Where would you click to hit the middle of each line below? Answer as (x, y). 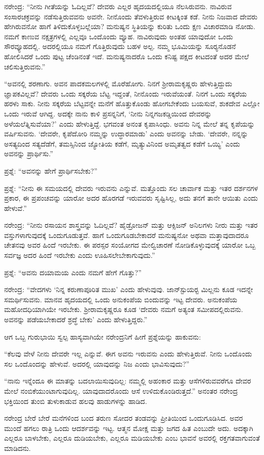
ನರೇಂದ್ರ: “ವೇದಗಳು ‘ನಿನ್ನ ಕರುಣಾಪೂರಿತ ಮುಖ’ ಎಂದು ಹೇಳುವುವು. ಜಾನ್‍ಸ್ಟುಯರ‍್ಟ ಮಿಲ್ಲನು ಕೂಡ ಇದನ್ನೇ (129, 289)
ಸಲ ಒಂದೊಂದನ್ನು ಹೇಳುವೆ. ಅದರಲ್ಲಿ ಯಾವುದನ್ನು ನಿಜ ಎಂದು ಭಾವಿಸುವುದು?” (97, 363)
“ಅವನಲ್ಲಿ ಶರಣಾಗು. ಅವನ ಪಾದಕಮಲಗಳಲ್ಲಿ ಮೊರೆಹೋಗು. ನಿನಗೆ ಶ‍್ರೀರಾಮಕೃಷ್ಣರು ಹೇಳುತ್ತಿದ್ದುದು (118, 83)
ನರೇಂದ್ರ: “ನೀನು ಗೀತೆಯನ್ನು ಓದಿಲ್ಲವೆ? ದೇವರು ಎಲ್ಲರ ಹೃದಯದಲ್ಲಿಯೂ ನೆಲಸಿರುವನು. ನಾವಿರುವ (118, 6)
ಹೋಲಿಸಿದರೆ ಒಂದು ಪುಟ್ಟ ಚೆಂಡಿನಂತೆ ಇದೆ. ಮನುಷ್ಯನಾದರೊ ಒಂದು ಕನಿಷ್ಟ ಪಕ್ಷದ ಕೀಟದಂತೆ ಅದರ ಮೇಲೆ (127, 56)
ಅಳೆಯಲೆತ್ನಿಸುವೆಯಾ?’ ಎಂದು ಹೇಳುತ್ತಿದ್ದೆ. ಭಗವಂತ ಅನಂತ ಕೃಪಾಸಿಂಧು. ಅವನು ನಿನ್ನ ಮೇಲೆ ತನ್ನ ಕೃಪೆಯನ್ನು (129, 123)
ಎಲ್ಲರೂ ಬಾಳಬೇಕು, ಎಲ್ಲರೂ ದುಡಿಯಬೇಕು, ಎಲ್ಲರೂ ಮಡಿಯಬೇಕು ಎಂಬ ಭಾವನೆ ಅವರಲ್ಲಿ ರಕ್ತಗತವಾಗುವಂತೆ (132, 438)
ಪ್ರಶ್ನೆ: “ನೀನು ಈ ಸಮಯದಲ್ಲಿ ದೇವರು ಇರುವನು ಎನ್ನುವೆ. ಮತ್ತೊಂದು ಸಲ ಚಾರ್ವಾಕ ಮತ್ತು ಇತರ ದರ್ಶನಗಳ (131, 188)
